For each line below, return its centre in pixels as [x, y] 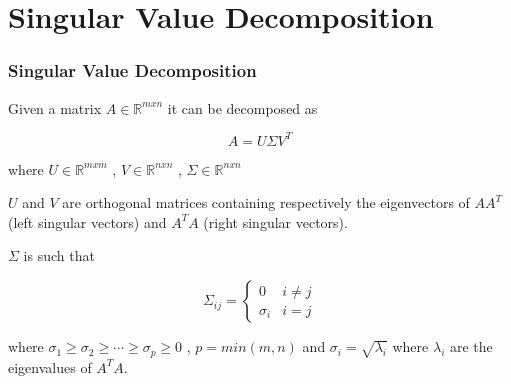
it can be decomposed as [242, 107]
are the [471, 346]
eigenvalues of [50, 366]
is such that [59, 255]
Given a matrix [55, 107]
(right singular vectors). [275, 221]
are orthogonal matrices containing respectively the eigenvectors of [266, 202]
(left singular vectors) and [87, 221]
